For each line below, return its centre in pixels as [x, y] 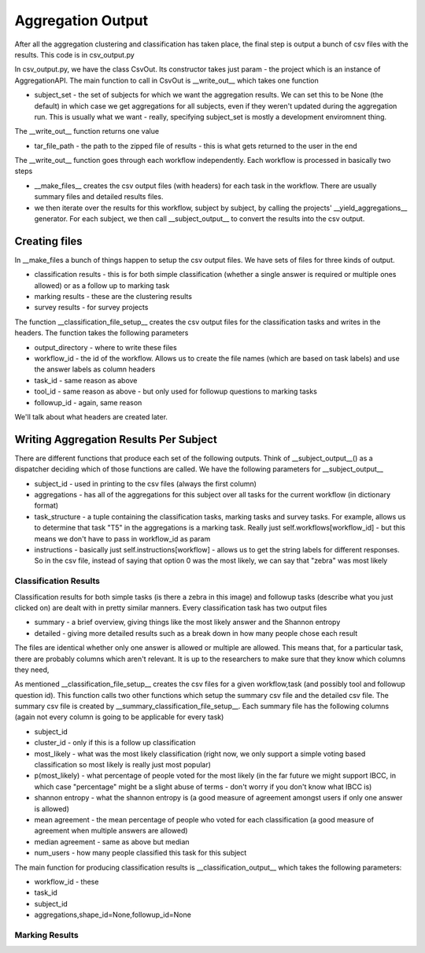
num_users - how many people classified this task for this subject [140, 853]
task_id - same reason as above [86, 380]
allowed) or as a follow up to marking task [102, 285]
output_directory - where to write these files [105, 347]
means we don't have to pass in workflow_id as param [122, 538]
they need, [32, 670]
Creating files [48, 241]
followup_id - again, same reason [88, 402]
